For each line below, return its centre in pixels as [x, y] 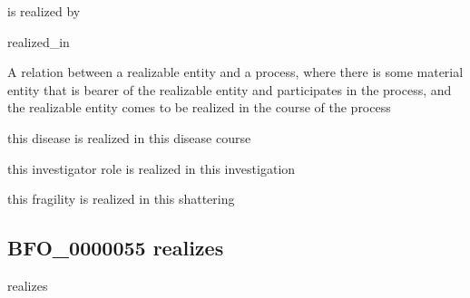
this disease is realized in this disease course [129, 137]
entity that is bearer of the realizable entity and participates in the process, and [230, 89]
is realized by [44, 11]
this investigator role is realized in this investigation [152, 168]
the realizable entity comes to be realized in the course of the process [199, 107]
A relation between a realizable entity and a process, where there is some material [235, 72]
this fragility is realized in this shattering [121, 199]
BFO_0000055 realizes [116, 248]
